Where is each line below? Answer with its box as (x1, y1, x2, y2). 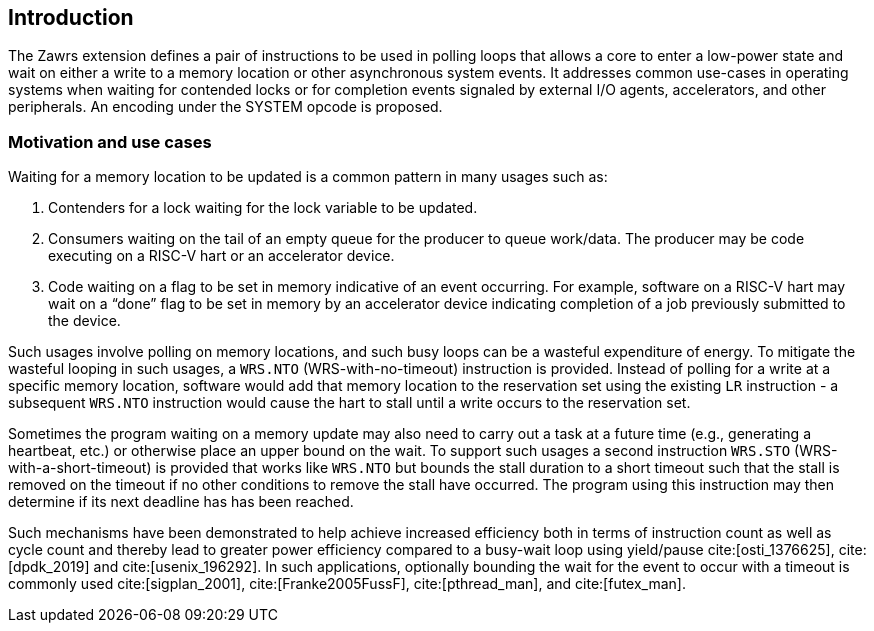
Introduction (8, 5, 134, 30)
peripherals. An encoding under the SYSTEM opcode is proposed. (8, 98, 443, 116)
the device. (48, 312, 121, 330)
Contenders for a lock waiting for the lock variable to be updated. (48, 199, 478, 217)
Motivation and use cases (8, 131, 212, 152)
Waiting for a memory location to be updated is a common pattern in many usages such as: (8, 168, 608, 186)
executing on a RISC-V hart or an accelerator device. (48, 247, 395, 265)
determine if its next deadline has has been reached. (8, 493, 354, 511)
